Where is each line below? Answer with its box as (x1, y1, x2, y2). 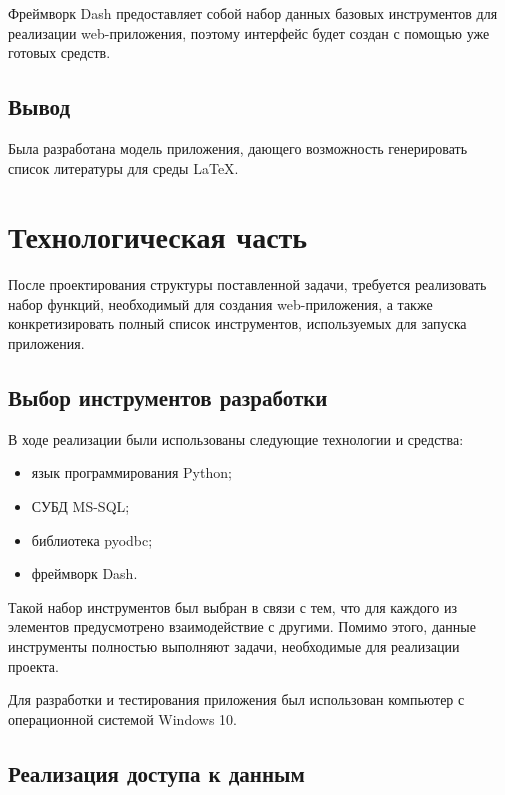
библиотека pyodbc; (31, 529, 153, 550)
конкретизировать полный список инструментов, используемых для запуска (8, 313, 467, 334)
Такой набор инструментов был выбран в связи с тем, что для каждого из (8, 596, 457, 617)
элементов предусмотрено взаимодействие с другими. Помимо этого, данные (8, 616, 476, 637)
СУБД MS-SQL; (31, 496, 130, 517)
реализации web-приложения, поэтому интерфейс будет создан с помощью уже (8, 22, 490, 43)
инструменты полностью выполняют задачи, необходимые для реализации (8, 636, 460, 657)
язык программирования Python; (31, 462, 232, 483)
